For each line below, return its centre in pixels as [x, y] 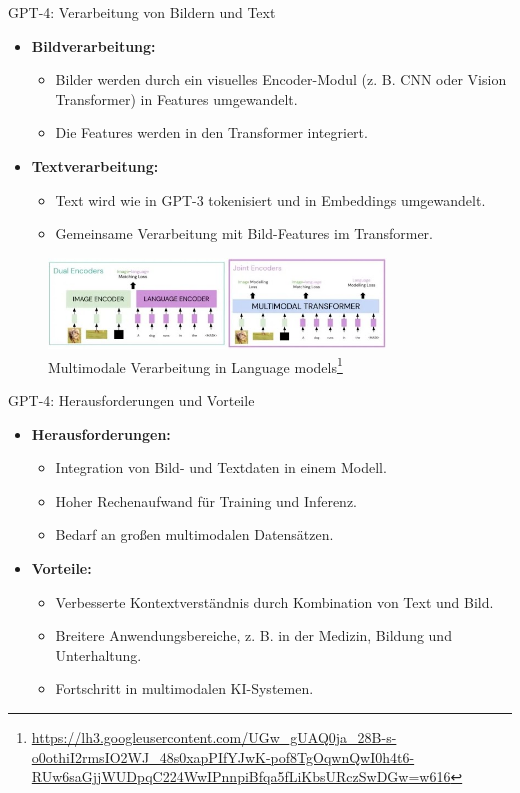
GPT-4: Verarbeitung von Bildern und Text [142, 12]
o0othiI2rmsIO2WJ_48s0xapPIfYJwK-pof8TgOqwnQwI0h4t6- [223, 756]
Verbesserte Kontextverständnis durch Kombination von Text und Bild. [274, 601]
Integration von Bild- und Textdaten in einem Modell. [221, 467]
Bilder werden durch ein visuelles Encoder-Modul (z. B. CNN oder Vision [281, 79]
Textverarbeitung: [95, 165]
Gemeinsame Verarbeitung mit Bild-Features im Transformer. [244, 233]
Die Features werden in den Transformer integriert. [211, 132]
